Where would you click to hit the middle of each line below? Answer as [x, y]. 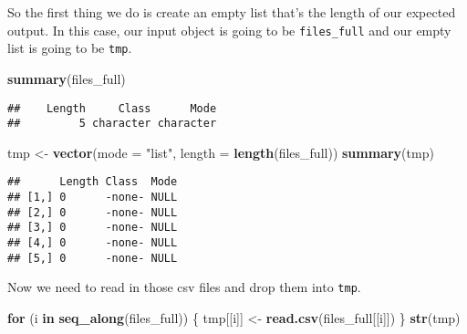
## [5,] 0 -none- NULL [93, 258]
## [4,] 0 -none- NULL [93, 243]
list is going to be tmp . [70, 48]
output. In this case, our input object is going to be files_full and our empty [229, 30]
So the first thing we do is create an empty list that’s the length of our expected [232, 12]
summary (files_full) [67, 78]
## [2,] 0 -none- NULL [93, 212]
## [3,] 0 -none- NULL [93, 228]
